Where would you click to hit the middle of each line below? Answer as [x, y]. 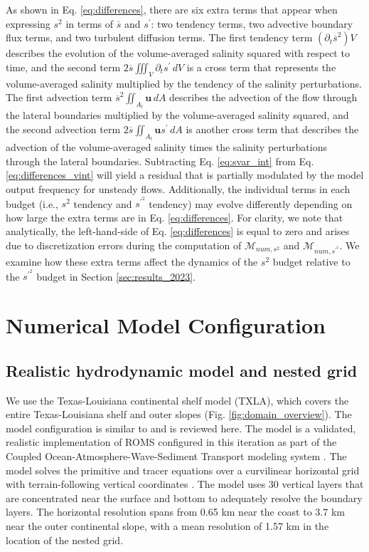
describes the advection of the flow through [263, 97]
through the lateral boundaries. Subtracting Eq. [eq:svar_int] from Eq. [160, 161]
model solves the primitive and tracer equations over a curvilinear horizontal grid [183, 470]
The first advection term [59, 97]
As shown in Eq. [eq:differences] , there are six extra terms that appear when [172, 9]
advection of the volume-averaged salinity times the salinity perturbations [166, 147]
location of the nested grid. [65, 540]
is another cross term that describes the [272, 129]
